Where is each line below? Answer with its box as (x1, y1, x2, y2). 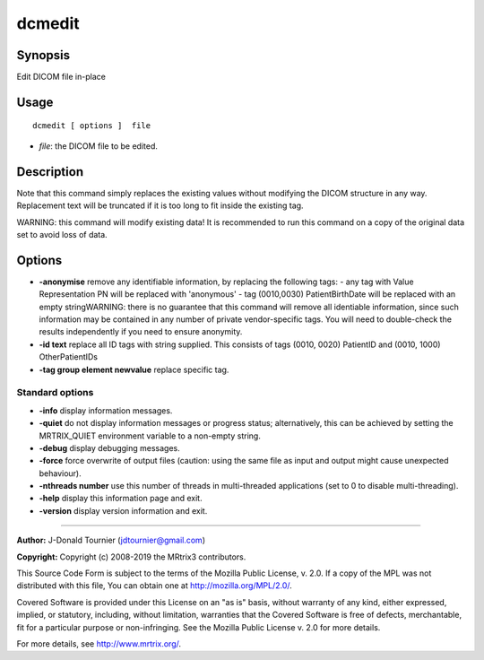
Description (16, 164, 84, 179)
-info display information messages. (39, 404, 173, 416)
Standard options (16, 386, 94, 399)
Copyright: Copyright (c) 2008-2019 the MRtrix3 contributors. (16, 551, 246, 562)
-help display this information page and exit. (39, 493, 203, 504)
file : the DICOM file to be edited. (39, 140, 159, 152)
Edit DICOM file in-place (16, 72, 107, 82)
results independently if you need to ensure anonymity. (39, 326, 243, 337)
